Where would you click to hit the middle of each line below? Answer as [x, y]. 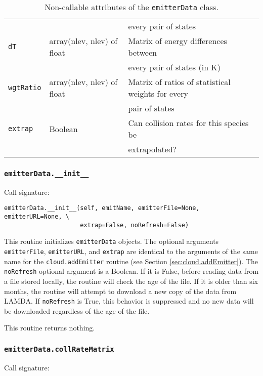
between [142, 52]
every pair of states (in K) [174, 67]
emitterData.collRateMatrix [59, 349]
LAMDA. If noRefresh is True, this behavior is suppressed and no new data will [129, 301]
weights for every [158, 93]
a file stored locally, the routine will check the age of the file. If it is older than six [131, 281]
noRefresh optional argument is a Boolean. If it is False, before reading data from [131, 271]
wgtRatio [25, 88]
